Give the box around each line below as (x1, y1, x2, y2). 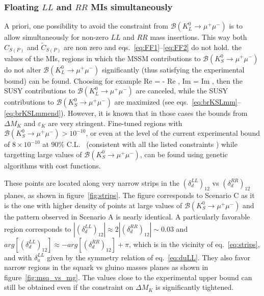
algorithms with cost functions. (4, 160, 101, 170)
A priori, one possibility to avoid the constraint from (4, 20, 169, 31)
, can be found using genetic (140, 149, 228, 159)
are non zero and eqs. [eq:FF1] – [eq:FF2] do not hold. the (64, 42, 242, 53)
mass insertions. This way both (150, 32, 247, 42)
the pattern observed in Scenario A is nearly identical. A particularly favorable (4, 211, 250, 221)
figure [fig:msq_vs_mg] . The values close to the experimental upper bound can (4, 272, 252, 282)
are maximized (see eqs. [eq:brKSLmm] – (114, 96, 241, 107)
